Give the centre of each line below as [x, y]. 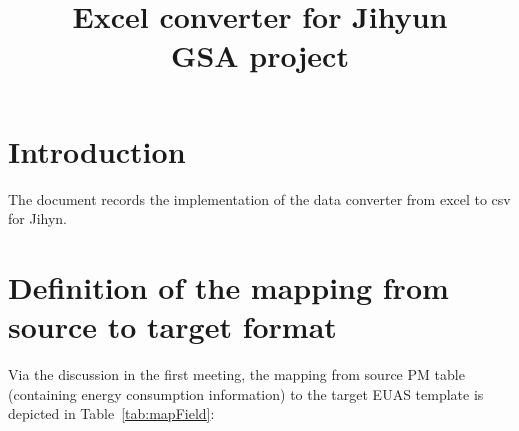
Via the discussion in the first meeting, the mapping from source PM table [236, 374]
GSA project [260, 55]
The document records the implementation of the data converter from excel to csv [259, 198]
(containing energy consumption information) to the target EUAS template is [246, 393]
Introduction [97, 150]
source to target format [172, 326]
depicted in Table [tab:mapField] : [111, 413]
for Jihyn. [37, 218]
